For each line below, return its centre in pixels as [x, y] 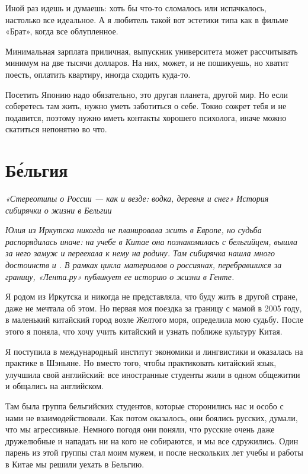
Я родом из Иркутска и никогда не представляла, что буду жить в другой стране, [152, 296]
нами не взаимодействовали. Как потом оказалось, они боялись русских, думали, [152, 417]
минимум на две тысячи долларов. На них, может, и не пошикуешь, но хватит [147, 63]
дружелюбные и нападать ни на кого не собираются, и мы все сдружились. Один [152, 440]
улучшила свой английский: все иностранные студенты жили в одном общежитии [153, 374]
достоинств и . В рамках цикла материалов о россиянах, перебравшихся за [144, 265]
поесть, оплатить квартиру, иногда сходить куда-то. [98, 74]
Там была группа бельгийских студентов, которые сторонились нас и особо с [145, 405]
